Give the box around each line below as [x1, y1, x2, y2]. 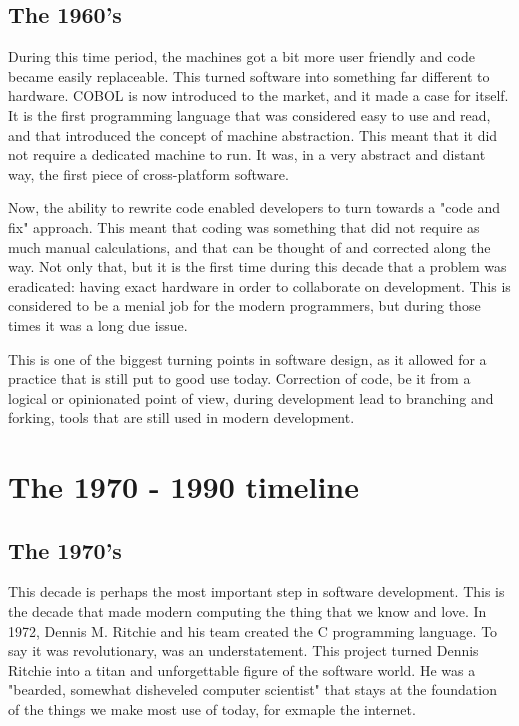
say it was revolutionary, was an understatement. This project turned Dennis [8, 640, 479, 661]
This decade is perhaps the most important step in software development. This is [8, 581, 505, 602]
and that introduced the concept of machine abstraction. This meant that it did [8, 124, 498, 145]
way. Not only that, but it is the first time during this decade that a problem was [8, 256, 507, 277]
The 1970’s [8, 534, 122, 565]
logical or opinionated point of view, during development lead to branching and [8, 387, 494, 408]
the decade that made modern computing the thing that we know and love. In [8, 601, 487, 622]
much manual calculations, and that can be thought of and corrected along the [8, 236, 491, 257]
